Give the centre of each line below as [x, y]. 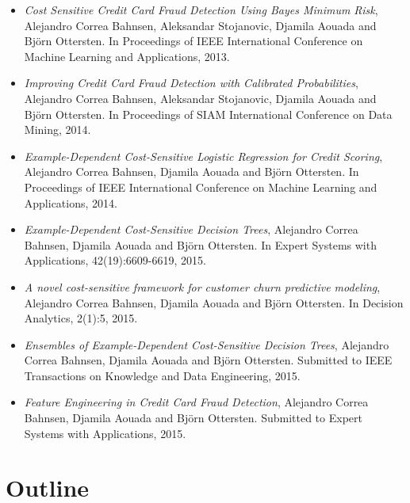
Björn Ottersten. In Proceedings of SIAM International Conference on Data [208, 114]
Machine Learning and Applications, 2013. [127, 56]
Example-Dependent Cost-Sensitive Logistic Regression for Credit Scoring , [203, 156]
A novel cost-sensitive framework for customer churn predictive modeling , [202, 286]
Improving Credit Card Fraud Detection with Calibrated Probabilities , [191, 83]
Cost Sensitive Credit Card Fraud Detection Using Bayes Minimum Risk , [201, 10]
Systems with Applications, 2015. [105, 433]
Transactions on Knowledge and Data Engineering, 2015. [162, 375]
